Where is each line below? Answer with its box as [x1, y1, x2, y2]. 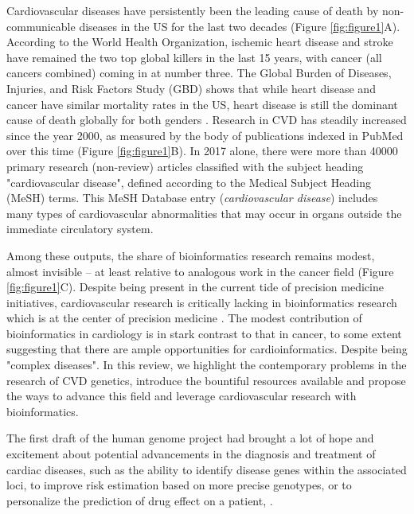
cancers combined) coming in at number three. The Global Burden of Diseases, [6, 64, 392, 81]
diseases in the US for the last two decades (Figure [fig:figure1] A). [79, 18, 400, 34]
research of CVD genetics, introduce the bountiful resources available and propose [6, 372, 406, 388]
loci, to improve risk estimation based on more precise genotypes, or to [6, 477, 352, 493]
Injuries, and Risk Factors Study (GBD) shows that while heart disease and [6, 80, 376, 96]
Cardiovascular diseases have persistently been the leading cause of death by [6, 2, 379, 18]
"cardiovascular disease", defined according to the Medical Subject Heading [6, 173, 372, 190]
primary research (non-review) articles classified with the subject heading [6, 158, 364, 174]
